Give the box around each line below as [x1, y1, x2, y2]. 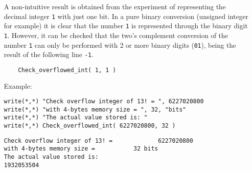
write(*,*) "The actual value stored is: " [4, 114, 148, 121]
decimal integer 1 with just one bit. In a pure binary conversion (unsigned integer [4, 11, 249, 21]
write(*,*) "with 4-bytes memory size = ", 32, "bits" [4, 106, 186, 113]
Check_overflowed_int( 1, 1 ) [18, 66, 116, 74]
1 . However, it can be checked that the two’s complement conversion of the [4, 30, 229, 40]
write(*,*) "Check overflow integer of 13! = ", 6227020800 [4, 98, 204, 105]
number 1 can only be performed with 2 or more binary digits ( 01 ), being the [4, 39, 236, 50]
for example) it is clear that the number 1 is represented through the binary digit [4, 20, 248, 31]
